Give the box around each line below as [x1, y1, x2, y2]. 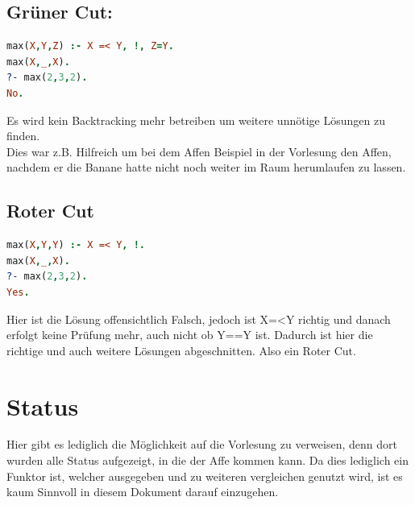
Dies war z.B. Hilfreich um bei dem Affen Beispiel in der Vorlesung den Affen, [6, 143, 392, 159]
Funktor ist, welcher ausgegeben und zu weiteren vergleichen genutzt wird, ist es [6, 467, 403, 484]
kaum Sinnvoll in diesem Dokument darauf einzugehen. [6, 483, 279, 500]
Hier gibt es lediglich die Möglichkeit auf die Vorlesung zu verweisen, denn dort [6, 436, 397, 453]
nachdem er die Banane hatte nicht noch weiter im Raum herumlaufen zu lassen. [6, 159, 406, 176]
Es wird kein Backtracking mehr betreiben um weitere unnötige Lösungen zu [6, 111, 385, 128]
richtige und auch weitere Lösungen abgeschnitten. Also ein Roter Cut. [6, 341, 356, 358]
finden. [6, 127, 40, 144]
